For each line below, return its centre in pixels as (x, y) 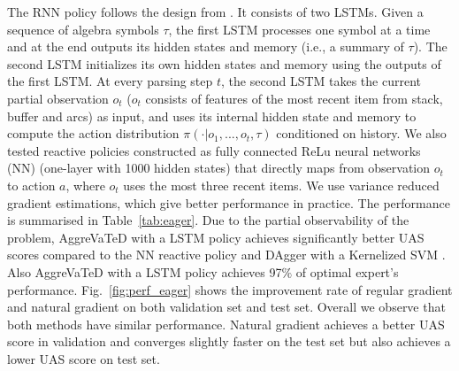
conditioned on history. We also (361, 133)
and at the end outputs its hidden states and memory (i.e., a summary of (206, 46)
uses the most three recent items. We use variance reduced (281, 185)
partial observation (58, 98)
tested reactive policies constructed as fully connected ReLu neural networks (214, 150)
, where (85, 185)
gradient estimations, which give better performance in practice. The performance (229, 202)
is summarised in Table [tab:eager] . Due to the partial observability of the (208, 220)
